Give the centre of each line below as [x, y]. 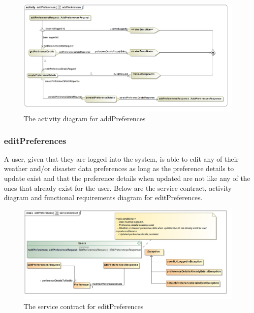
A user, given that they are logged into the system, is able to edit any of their [121, 158]
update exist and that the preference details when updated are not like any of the [127, 178]
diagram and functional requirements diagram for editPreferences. [103, 197]
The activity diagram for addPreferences [85, 119]
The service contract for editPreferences [84, 306]
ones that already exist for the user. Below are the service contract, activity [118, 188]
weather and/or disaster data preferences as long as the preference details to [119, 168]
